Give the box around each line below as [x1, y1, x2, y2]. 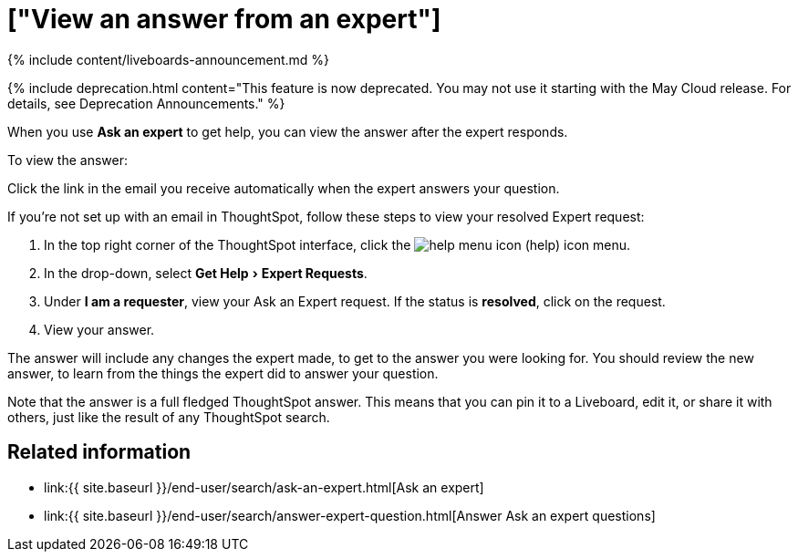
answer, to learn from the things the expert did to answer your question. [7, 365, 439, 381]
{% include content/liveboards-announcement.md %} [7, 51, 330, 67]
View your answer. [44, 321, 155, 337]
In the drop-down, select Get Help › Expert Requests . [44, 264, 368, 281]
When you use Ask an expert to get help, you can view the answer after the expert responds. [7, 123, 568, 140]
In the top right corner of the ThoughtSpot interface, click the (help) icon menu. [44, 236, 631, 253]
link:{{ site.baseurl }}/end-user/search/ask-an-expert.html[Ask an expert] [44, 479, 484, 495]
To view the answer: [7, 151, 128, 168]
